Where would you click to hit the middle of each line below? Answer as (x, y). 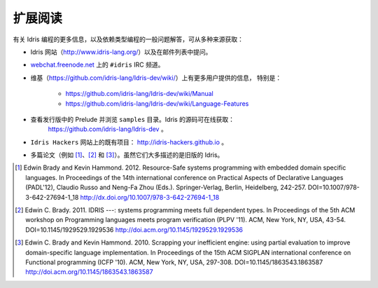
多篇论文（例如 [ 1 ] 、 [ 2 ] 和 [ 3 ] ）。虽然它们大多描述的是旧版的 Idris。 (127, 155)
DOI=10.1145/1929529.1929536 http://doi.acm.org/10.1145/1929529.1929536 (134, 229)
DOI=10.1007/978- (334, 187)
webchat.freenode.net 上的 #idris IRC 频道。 (97, 65)
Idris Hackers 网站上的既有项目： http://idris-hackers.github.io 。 (129, 142)
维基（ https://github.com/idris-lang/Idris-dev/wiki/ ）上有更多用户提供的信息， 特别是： (156, 78)
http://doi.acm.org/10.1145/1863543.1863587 (89, 272)
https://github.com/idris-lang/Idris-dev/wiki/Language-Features (157, 103)
